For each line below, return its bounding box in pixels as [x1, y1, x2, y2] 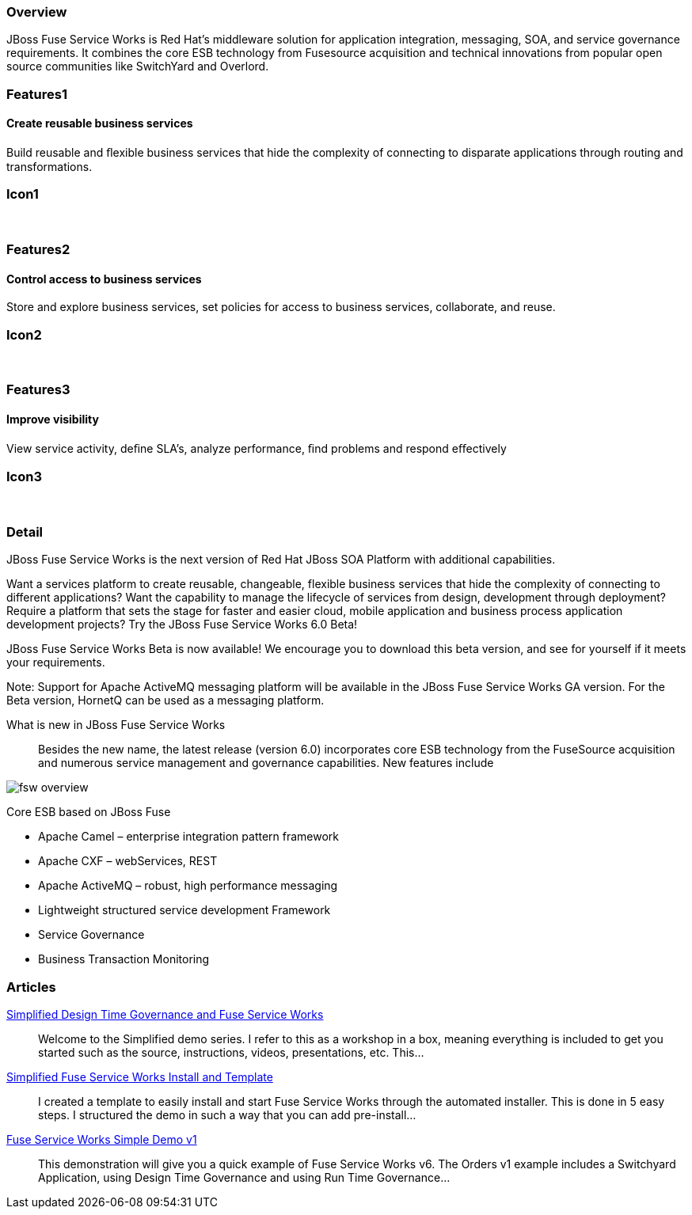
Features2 [6, 241, 70, 258]
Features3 [6, 382, 70, 398]
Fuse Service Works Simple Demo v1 [6, 1132, 197, 1146]
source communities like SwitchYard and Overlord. [6, 59, 269, 74]
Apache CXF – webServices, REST [38, 854, 218, 868]
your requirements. [6, 655, 105, 670]
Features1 [6, 85, 67, 102]
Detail [6, 523, 43, 540]
